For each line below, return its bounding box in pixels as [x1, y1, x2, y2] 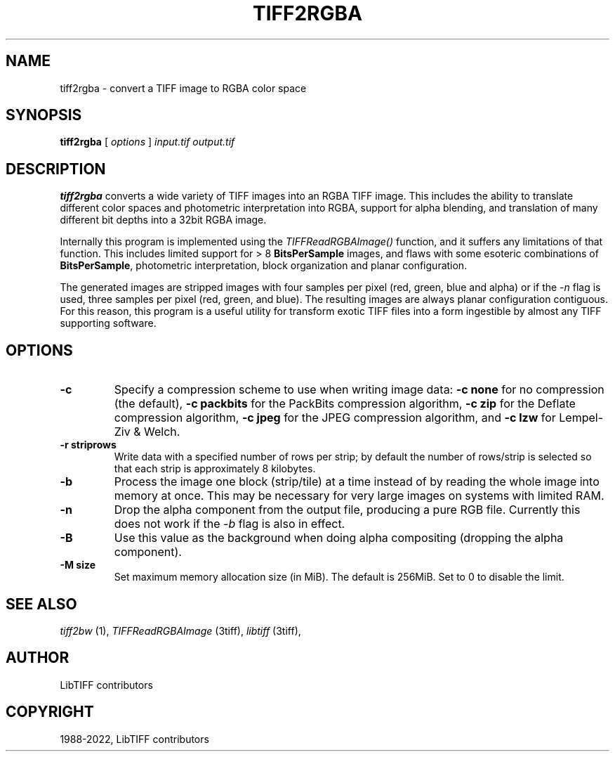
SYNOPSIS [6, 106, 82, 124]
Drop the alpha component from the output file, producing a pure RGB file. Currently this [114, 503, 581, 517]
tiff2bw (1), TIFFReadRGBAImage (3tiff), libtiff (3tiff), [60, 624, 301, 637]
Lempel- [559, 410, 604, 425]
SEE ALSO [6, 595, 77, 613]
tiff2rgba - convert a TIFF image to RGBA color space [60, 82, 307, 94]
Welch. [144, 425, 180, 439]
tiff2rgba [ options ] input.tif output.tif [60, 136, 235, 148]
